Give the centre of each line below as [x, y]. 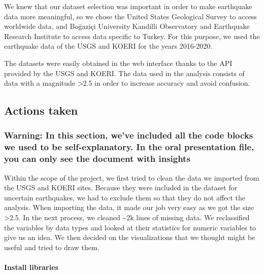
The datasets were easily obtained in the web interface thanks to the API [118, 63]
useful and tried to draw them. [52, 247]
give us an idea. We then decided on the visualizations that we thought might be [130, 237]
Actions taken [41, 110]
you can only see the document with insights [97, 159]
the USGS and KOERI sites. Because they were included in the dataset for [121, 187]
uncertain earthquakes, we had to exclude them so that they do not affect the [125, 197]
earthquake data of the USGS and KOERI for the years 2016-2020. [108, 46]
